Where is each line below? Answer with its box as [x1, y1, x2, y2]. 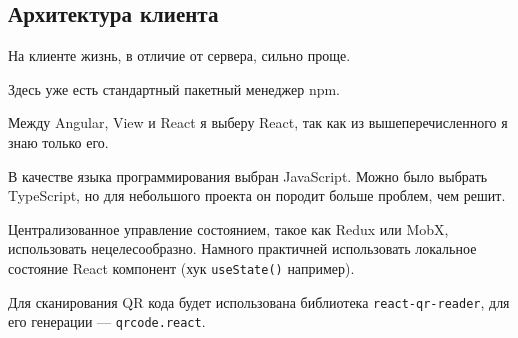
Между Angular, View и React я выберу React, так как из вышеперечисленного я [8, 112, 508, 133]
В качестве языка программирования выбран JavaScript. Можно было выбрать [8, 165, 488, 186]
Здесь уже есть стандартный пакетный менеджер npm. [8, 78, 341, 99]
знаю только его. [8, 131, 109, 152]
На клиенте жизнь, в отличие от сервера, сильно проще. [8, 45, 351, 66]
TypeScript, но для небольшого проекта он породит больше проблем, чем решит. [8, 185, 506, 206]
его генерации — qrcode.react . [8, 311, 206, 332]
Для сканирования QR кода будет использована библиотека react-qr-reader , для [8, 291, 510, 312]
